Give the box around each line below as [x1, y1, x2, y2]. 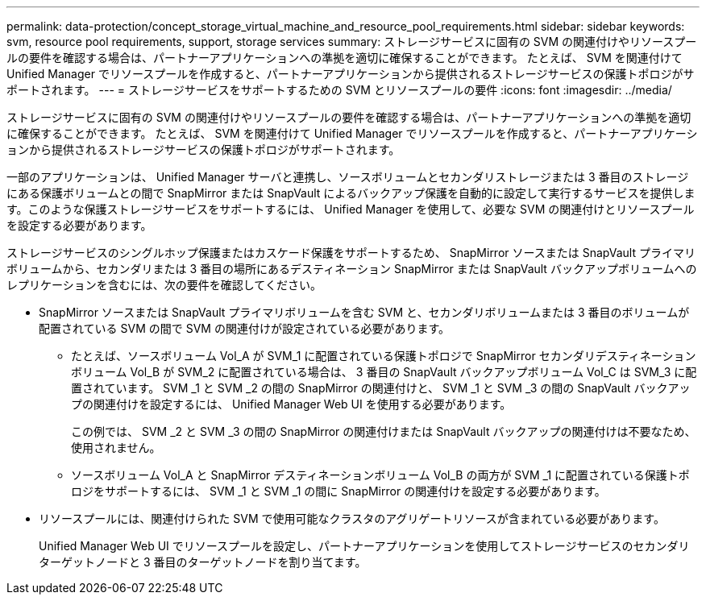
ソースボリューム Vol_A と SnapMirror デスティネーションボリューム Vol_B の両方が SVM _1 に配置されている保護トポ [71, 468, 690, 482]
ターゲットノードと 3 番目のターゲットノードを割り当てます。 [39, 555, 367, 569]
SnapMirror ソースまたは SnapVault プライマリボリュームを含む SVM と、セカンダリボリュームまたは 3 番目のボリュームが [39, 305, 690, 319]
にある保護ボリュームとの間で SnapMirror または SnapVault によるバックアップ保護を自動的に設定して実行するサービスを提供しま [6, 186, 696, 200]
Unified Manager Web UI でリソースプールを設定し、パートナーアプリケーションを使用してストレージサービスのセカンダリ [39, 539, 690, 553]
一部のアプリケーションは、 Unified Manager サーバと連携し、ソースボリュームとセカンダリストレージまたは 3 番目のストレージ [6, 170, 689, 184]
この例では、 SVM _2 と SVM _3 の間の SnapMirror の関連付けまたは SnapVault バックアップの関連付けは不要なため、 [71, 425, 696, 438]
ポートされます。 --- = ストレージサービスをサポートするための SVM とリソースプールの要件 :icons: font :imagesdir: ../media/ [6, 83, 672, 97]
